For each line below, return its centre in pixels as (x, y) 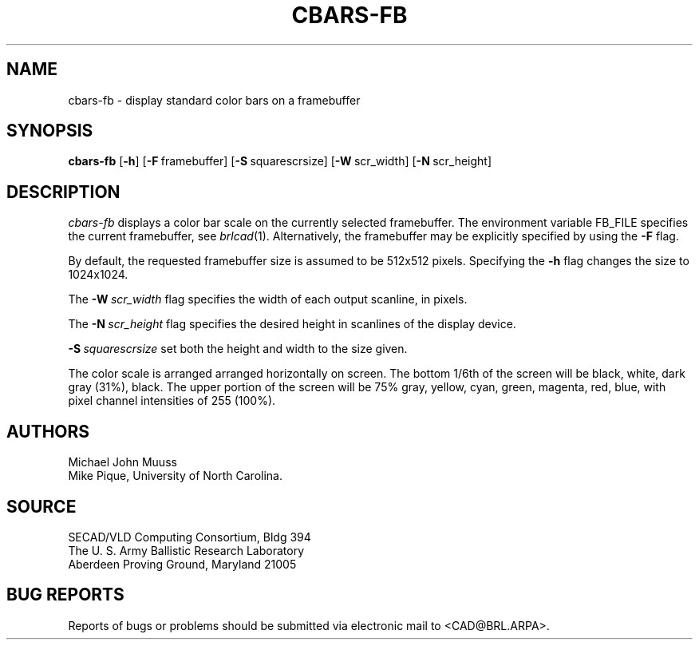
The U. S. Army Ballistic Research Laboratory (186, 550)
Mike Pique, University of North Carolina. (175, 476)
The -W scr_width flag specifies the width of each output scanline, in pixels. (268, 299)
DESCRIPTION (63, 192)
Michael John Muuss (122, 462)
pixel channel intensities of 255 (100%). (172, 401)
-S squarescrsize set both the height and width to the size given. (238, 349)
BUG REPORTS (65, 595)
